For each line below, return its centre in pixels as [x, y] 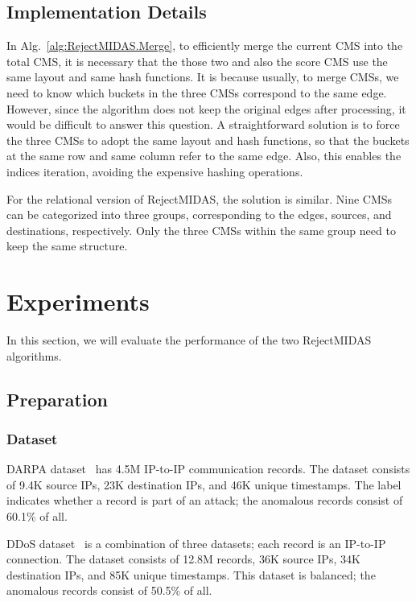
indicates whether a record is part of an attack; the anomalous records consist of [205, 500]
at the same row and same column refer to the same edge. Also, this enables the [204, 156]
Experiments [78, 301]
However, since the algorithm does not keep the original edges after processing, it [206, 108]
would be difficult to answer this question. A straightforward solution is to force [203, 124]
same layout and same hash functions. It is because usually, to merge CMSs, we [203, 77]
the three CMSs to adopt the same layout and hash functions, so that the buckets [208, 140]
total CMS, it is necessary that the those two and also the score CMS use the [197, 61]
